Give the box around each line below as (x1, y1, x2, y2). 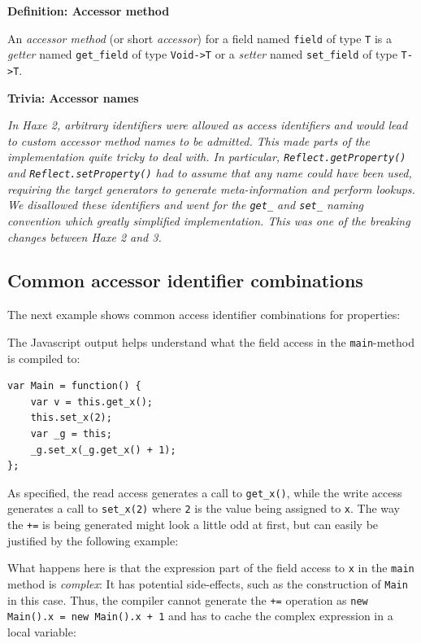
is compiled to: (7, 349, 80, 366)
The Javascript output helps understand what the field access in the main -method (7, 333, 415, 350)
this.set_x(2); (30, 412, 112, 424)
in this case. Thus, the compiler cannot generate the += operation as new (7, 591, 368, 608)
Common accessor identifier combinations (7, 268, 363, 293)
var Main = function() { (7, 380, 141, 392)
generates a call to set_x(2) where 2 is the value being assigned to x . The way (7, 500, 401, 517)
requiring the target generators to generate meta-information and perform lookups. (7, 180, 415, 197)
